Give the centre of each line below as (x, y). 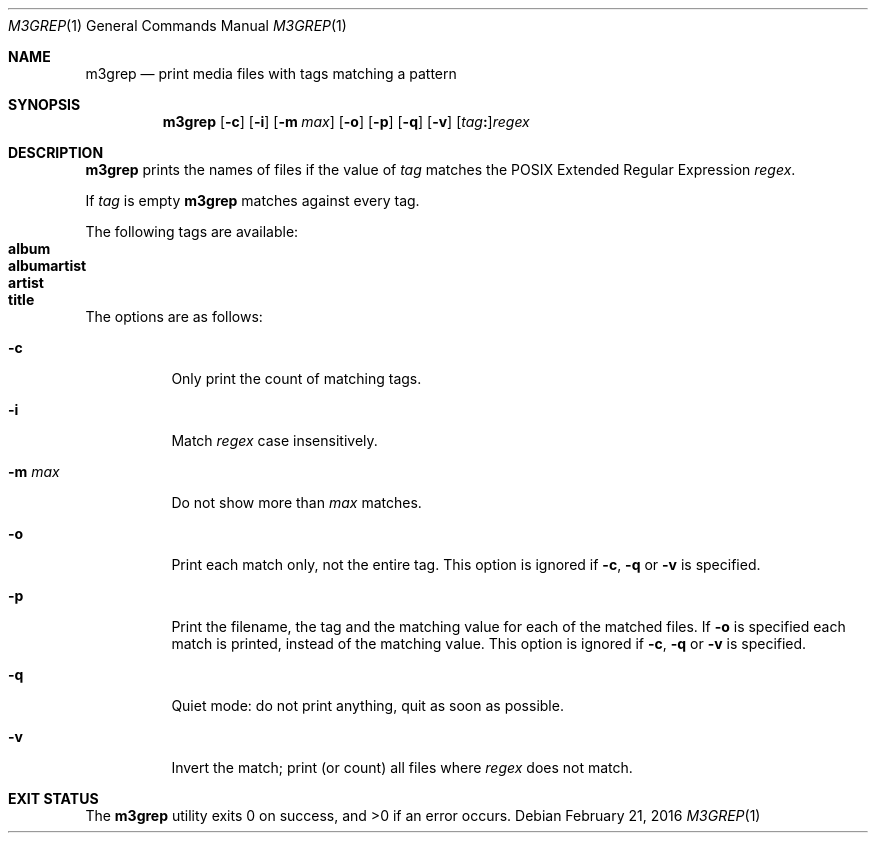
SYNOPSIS (44, 104)
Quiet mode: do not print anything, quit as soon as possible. (367, 705)
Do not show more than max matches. (296, 502)
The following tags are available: (192, 231)
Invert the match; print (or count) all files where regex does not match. (402, 767)
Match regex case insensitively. (274, 440)
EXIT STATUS (53, 798)
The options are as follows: (174, 316)
